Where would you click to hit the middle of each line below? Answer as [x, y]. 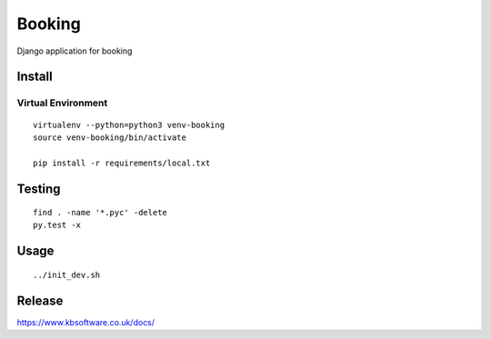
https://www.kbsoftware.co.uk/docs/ [85, 322]
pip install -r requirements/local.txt [122, 163]
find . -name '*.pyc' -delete [100, 213]
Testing [39, 189]
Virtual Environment [62, 103]
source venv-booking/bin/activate [110, 137]
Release [40, 300]
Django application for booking [75, 51]
